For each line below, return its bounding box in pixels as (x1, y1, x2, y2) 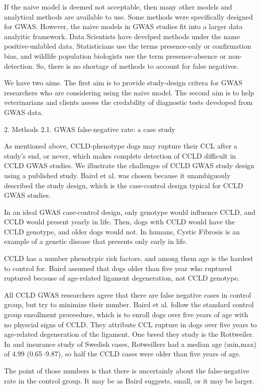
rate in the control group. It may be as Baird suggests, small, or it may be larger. (4, 375, 254, 385)
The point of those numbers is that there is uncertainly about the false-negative (4, 365, 249, 375)
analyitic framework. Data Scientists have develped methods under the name (4, 31, 240, 41)
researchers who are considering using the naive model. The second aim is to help (4, 87, 254, 97)
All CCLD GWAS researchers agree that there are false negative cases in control (4, 289, 251, 300)
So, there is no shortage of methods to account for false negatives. (36, 60, 239, 71)
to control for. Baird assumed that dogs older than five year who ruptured (4, 263, 232, 273)
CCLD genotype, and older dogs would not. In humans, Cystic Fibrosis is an (4, 226, 240, 236)
